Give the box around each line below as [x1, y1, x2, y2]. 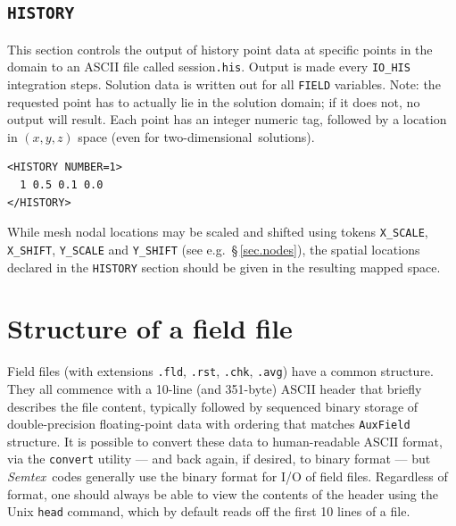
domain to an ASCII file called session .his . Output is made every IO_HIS [7, 57, 410, 76]
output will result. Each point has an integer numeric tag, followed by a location [7, 110, 447, 129]
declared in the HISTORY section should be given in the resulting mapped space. [7, 257, 441, 276]
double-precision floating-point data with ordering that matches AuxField [7, 414, 410, 433]
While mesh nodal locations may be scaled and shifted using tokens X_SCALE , [7, 222, 428, 241]
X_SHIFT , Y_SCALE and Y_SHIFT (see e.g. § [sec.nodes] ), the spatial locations [7, 239, 420, 258]
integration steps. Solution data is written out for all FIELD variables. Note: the [7, 75, 441, 94]
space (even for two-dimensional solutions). [78, 127, 315, 146]
